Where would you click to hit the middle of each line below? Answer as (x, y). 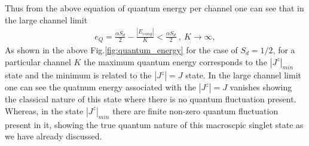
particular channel (38, 61)
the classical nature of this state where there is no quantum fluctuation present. (151, 99)
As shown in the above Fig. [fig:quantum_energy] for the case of (121, 49)
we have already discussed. (53, 136)
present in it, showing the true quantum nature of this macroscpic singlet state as (154, 124)
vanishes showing (261, 87)
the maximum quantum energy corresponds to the (175, 61)
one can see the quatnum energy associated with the (100, 87)
